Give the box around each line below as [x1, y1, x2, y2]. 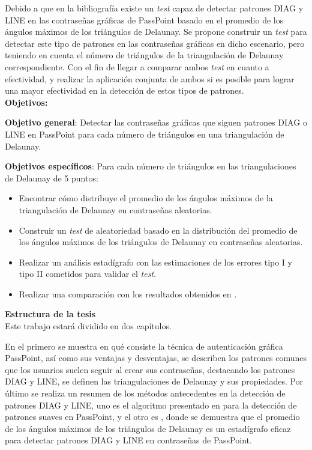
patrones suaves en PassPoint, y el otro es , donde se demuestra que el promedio [5, 410, 300, 423]
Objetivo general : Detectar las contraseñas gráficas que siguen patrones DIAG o [5, 116, 307, 129]
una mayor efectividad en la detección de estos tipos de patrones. [5, 84, 244, 97]
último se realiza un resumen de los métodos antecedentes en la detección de [5, 387, 286, 400]
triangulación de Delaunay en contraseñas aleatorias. [19, 203, 212, 216]
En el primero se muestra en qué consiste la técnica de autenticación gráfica [5, 339, 283, 352]
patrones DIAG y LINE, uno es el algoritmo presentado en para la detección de [5, 398, 297, 411]
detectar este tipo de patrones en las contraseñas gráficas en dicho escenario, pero [5, 37, 305, 49]
